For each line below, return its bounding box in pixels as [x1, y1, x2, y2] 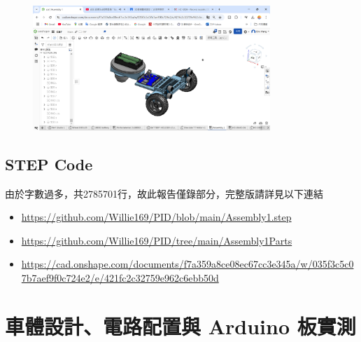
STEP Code [5, 153, 93, 175]
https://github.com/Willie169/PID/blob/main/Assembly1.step [21, 210, 292, 224]
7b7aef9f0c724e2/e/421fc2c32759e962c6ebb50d [21, 271, 219, 285]
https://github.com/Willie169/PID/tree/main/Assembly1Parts [21, 233, 292, 247]
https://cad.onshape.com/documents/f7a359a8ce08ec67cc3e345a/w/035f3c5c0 [21, 256, 354, 271]
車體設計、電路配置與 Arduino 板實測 [5, 311, 356, 340]
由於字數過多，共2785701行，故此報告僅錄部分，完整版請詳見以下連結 [5, 186, 323, 200]
